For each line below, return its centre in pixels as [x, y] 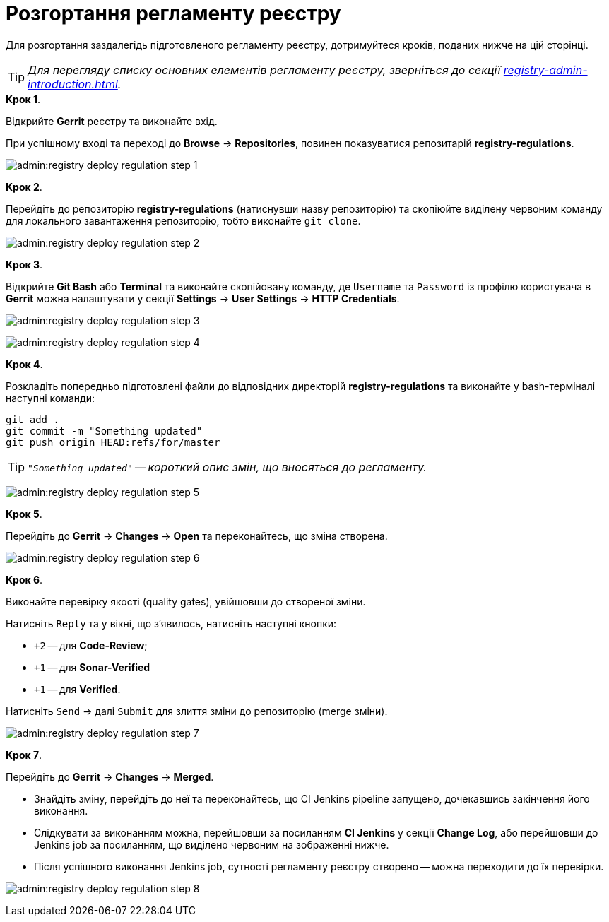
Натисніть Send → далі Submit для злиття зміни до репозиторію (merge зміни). [197, 711]
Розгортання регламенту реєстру [173, 13]
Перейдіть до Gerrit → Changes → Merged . [110, 776]
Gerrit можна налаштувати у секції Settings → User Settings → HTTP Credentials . [203, 298]
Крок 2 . [24, 187]
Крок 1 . [23, 99]
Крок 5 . [24, 514]
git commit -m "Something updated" [104, 431]
